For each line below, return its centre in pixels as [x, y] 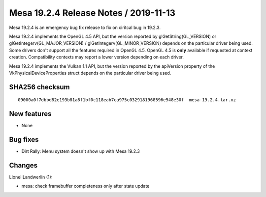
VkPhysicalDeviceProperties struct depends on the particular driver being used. [90, 73]
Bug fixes [24, 140]
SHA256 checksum [39, 87]
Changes [23, 165]
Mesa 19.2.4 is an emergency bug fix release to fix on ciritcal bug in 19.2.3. [85, 28]
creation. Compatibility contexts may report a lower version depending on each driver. [97, 57]
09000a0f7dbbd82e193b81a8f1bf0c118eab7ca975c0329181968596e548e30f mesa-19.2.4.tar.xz [127, 100]
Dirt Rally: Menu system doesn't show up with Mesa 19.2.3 [81, 151]
